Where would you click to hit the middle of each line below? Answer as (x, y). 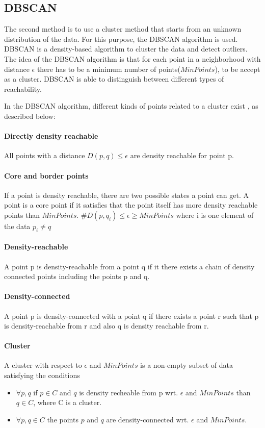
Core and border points (46, 175)
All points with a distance (45, 155)
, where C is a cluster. (68, 402)
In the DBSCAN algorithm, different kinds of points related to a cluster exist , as (131, 106)
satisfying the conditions (42, 375)
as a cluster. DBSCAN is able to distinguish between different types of (114, 79)
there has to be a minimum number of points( (109, 69)
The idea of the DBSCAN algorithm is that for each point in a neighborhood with (132, 58)
